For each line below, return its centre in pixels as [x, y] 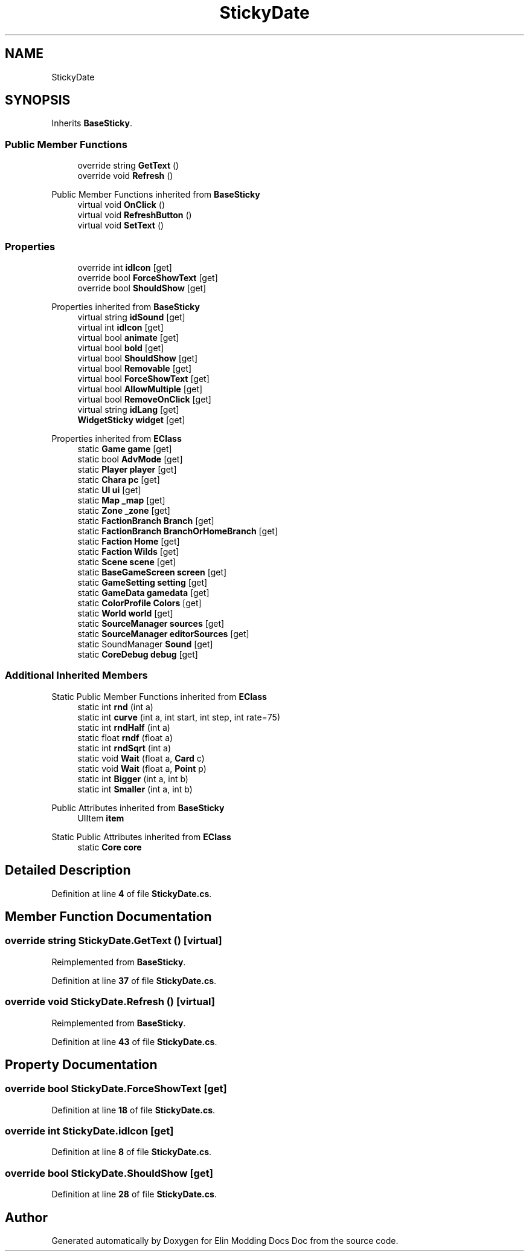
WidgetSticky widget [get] [131, 419]
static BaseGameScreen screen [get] [152, 572]
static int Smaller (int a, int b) [135, 789]
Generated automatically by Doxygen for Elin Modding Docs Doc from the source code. [225, 1241]
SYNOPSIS [38, 100]
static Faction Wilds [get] [128, 551]
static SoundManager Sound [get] [145, 644]
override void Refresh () [125, 176]
